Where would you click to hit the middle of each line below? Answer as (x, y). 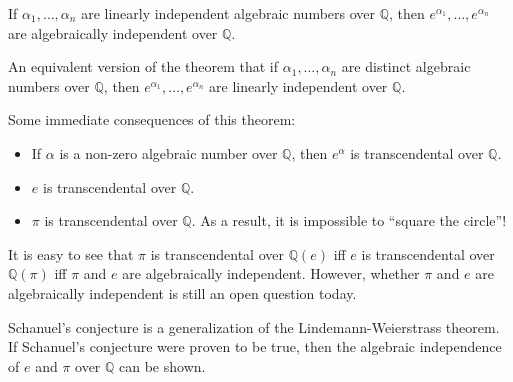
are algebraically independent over (113, 32)
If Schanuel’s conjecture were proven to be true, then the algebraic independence (255, 346)
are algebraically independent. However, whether (271, 273)
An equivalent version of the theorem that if (143, 66)
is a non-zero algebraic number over (168, 152)
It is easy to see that (71, 253)
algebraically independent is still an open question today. (182, 292)
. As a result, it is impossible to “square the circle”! (349, 220)
